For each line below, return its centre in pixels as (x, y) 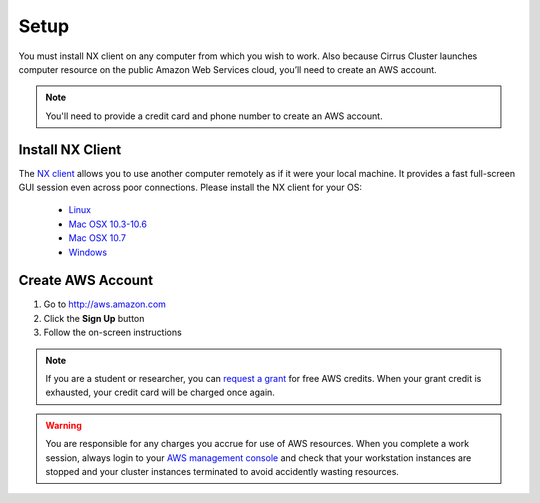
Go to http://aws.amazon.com (105, 304)
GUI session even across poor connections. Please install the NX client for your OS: (190, 187)
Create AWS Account (86, 280)
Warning (63, 425)
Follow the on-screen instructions (112, 332)
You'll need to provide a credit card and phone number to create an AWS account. (214, 116)
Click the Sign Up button (94, 318)
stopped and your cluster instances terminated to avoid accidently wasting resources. (222, 471)
